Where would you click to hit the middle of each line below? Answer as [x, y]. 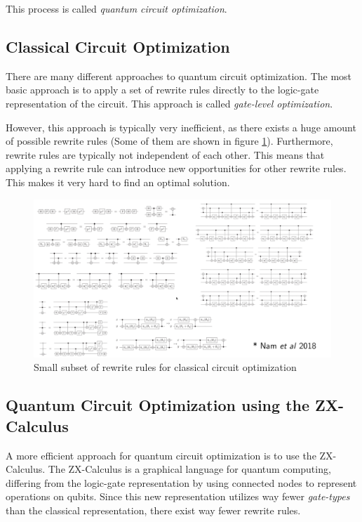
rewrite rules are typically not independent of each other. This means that [165, 154]
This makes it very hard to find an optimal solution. [118, 182]
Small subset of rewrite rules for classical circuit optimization [165, 367]
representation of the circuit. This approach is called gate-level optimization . [169, 103]
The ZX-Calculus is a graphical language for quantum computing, [189, 469]
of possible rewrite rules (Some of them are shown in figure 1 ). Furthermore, [169, 141]
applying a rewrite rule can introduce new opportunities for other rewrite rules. [176, 168]
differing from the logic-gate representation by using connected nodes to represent [181, 482]
